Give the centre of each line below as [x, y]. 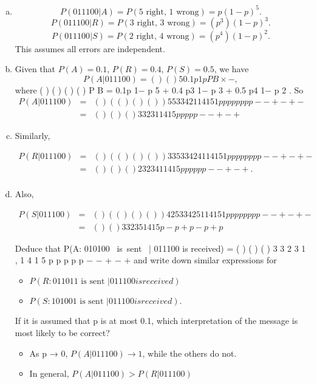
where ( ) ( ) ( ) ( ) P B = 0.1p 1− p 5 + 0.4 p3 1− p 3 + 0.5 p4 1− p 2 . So [159, 89]
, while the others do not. [189, 353]
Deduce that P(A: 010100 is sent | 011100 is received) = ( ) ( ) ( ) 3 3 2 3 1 [160, 248]
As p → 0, [49, 353]
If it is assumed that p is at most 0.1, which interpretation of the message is [156, 321]
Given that [35, 69]
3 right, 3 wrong [160, 23]
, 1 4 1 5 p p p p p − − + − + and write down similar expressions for [146, 260]
